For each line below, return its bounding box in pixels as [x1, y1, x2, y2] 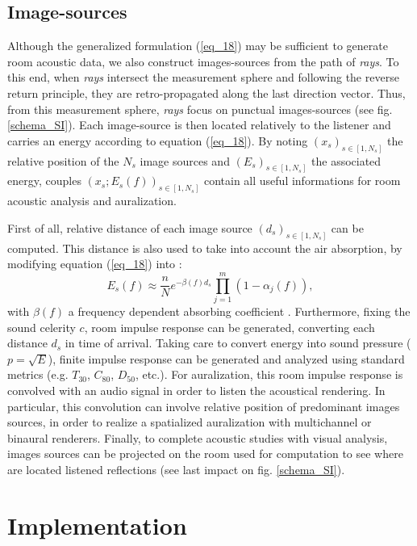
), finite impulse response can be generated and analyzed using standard [48, 350, 405, 367]
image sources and [140, 152, 230, 169]
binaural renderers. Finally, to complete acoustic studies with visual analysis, [7, 429, 388, 446]
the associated [311, 152, 382, 169]
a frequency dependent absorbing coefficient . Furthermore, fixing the [68, 303, 411, 320]
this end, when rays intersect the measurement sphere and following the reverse [7, 69, 399, 86]
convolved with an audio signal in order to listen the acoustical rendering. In [7, 382, 386, 399]
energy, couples [7, 172, 81, 189]
